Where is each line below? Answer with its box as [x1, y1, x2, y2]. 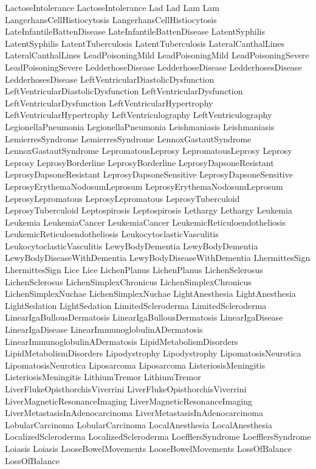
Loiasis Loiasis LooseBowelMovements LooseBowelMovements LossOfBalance [5, 442, 292, 454]
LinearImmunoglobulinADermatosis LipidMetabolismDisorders [5, 335, 238, 347]
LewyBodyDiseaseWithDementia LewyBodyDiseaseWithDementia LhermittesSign [5, 251, 311, 264]
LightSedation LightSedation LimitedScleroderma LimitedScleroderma [5, 299, 267, 311]
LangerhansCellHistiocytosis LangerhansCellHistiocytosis [5, 13, 217, 26]
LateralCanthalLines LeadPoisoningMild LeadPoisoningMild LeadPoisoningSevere [5, 49, 309, 61]
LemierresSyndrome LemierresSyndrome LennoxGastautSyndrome [5, 132, 252, 145]
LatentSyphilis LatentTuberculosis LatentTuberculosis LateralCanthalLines [5, 36, 285, 49]
